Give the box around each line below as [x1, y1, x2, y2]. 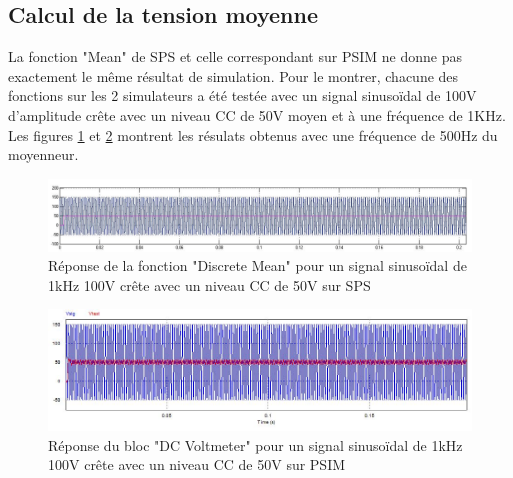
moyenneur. [8, 144, 79, 165]
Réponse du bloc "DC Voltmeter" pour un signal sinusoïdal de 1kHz [48, 434, 463, 455]
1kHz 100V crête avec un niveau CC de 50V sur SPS [48, 274, 371, 295]
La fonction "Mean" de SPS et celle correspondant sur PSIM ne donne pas [8, 46, 462, 67]
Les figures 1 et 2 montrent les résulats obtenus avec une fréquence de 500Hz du [8, 124, 498, 145]
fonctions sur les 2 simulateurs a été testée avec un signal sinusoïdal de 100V [8, 85, 477, 106]
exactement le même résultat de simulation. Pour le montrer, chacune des [8, 65, 459, 86]
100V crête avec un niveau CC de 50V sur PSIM [48, 454, 346, 475]
